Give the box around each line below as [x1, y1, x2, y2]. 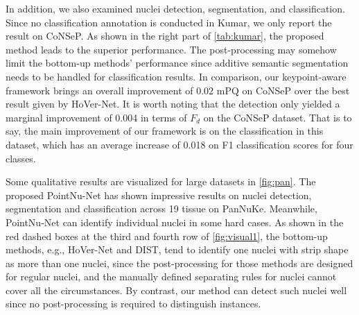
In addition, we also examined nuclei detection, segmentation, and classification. [6, 1, 345, 15]
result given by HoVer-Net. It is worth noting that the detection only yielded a [6, 96, 340, 111]
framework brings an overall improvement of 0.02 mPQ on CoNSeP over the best [6, 83, 350, 97]
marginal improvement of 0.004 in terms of [6, 110, 187, 124]
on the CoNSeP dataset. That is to [203, 110, 352, 124]
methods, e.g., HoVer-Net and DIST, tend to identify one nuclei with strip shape [6, 242, 349, 257]
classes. [6, 151, 36, 165]
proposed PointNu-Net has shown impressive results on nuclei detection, [6, 187, 312, 202]
